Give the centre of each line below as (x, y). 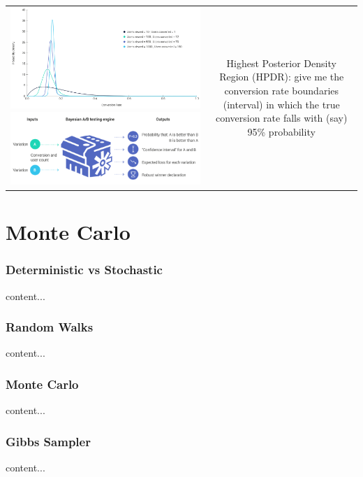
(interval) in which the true (281, 104)
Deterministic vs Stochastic (84, 270)
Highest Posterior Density (281, 63)
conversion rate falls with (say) (281, 118)
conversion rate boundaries (282, 91)
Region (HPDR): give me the (282, 77)
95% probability (281, 131)
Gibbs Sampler (48, 441)
